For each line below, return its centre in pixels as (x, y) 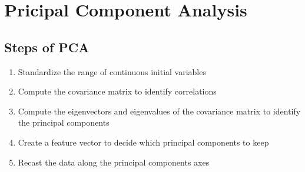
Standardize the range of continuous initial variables (112, 71)
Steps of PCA (47, 47)
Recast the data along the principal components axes (114, 162)
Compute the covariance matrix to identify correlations (117, 91)
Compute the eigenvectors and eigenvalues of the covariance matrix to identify (159, 111)
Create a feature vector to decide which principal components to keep (143, 142)
